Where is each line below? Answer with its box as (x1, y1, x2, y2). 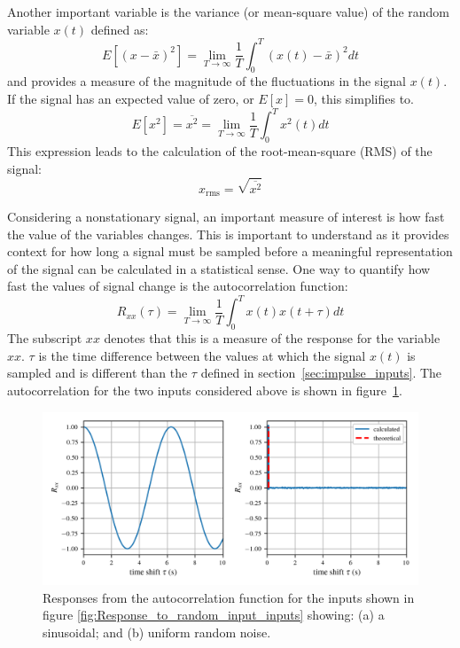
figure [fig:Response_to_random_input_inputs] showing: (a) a (43, 605, 385, 624)
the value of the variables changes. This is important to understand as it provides (7, 224, 449, 243)
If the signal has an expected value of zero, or (7, 90, 254, 108)
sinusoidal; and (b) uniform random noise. (43, 622, 271, 641)
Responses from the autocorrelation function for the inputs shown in (43, 588, 415, 606)
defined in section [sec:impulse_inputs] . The (200, 363, 442, 382)
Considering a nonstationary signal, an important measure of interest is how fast (7, 207, 445, 226)
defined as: (90, 20, 149, 38)
